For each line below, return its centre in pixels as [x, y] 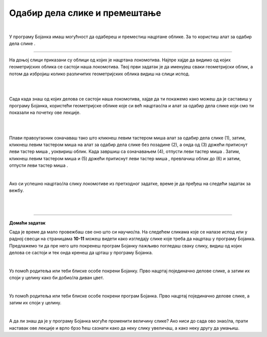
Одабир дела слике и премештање [85, 13]
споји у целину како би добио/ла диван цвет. [56, 278]
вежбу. [17, 191]
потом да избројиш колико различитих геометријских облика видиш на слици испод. [99, 74]
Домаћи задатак [27, 223]
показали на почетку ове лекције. [45, 113]
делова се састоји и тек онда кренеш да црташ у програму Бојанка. [81, 253]
